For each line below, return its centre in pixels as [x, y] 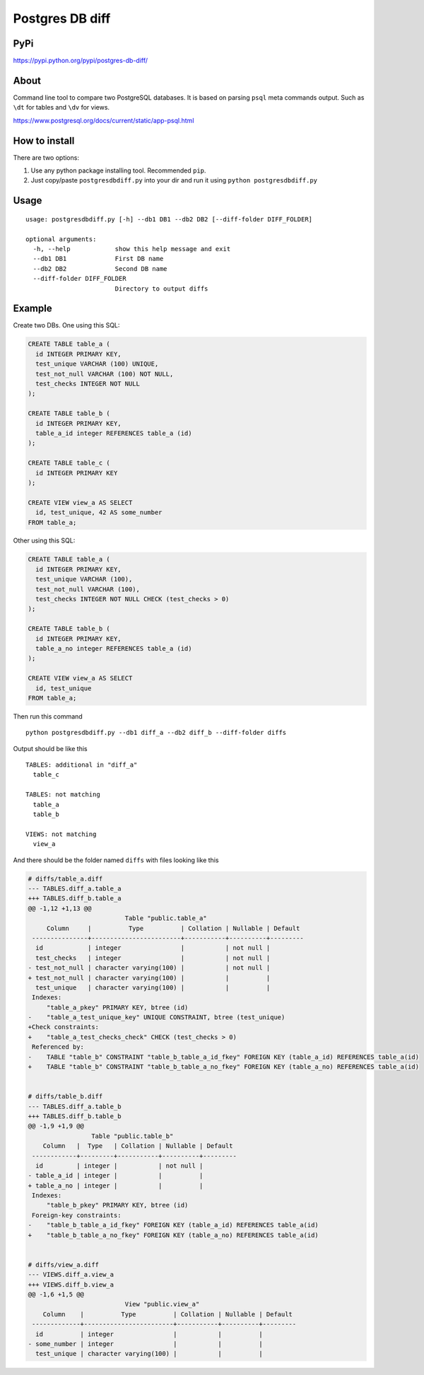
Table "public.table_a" [166, 918]
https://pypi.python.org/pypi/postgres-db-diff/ [81, 61]
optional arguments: [61, 239]
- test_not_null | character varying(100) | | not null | [149, 968]
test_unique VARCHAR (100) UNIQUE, [97, 364]
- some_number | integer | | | [145, 1344]
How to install [44, 140]
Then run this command [48, 716]
